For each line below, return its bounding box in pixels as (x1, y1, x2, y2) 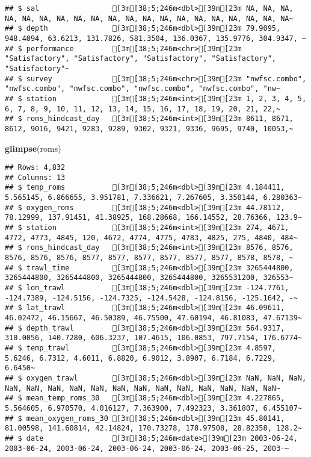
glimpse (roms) (5, 141, 61, 154)
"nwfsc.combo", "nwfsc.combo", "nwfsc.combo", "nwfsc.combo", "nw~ (5, 84, 281, 93)
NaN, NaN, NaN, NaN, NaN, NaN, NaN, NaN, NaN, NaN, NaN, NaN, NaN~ (5, 384, 281, 393)
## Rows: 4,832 (5, 163, 66, 172)
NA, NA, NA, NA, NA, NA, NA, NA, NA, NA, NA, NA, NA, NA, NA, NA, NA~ (5, 14, 294, 23)
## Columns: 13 (5, 173, 66, 182)
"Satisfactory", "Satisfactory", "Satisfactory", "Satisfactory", (5, 54, 277, 63)
